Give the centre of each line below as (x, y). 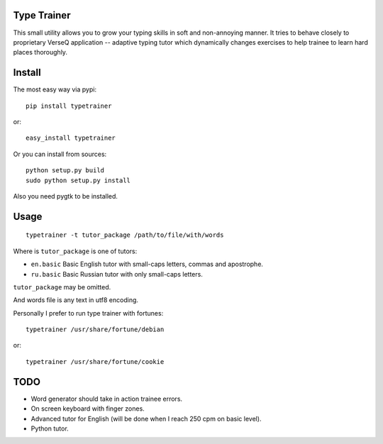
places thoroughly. (40, 52)
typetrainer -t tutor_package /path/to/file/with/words (125, 235)
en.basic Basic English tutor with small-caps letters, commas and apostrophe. (147, 264)
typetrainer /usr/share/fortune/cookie (95, 361)
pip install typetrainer (69, 106)
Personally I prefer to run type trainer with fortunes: (88, 313)
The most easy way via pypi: (55, 89)
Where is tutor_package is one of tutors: (75, 251)
